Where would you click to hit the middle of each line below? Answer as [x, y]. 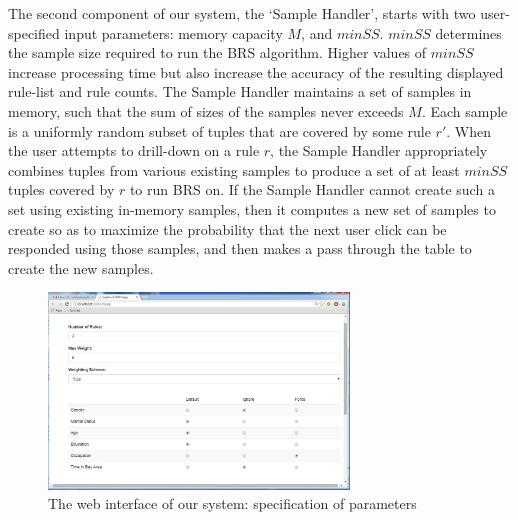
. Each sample [464, 110]
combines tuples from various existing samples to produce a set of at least [234, 169]
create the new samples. [81, 267]
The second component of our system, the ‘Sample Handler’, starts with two [242, 13]
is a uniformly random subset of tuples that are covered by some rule [219, 130]
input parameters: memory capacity [173, 32]
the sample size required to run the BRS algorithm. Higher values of [217, 52]
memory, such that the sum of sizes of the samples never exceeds [206, 110]
